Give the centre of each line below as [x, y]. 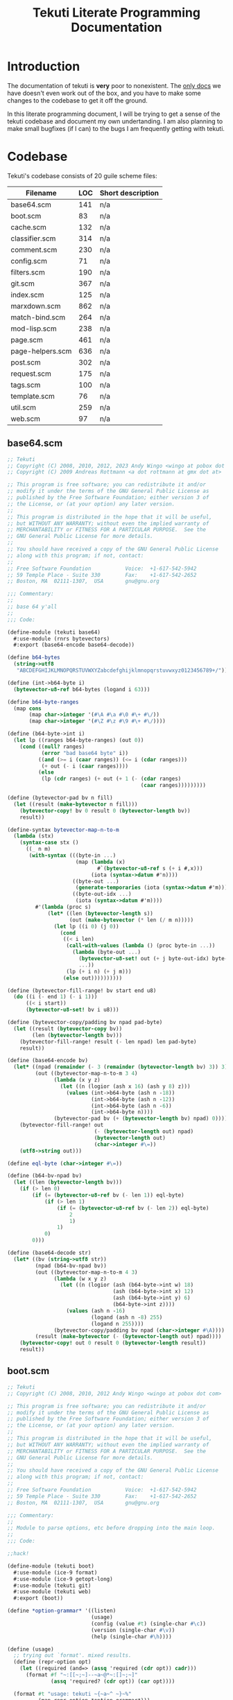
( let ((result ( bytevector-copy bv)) [68, 1029]
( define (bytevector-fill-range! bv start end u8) [82, 990]
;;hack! [18, 1554]
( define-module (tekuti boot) [51, 1566]
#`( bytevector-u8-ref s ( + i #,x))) [150, 868]
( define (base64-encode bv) [48, 1061]
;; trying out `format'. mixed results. [72, 1656]
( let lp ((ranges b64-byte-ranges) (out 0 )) [79, 740]
